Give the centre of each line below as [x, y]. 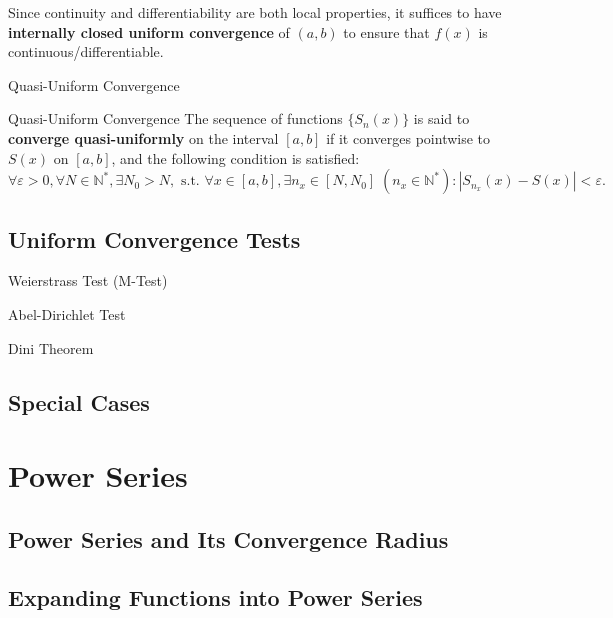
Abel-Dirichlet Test [67, 313]
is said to [441, 118]
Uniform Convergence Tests [154, 238]
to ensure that [386, 31]
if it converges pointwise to [408, 137]
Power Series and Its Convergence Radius [228, 538]
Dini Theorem [51, 347]
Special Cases [79, 401]
